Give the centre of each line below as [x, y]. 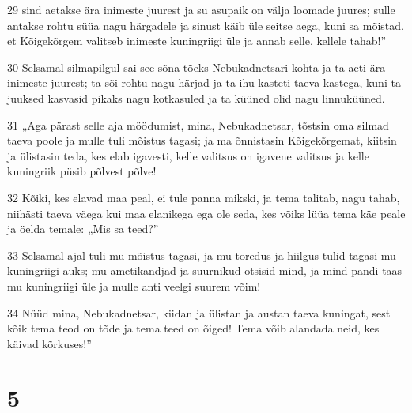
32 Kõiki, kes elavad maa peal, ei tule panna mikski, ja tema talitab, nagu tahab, [204, 197]
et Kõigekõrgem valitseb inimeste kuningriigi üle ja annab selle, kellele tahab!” [197, 41]
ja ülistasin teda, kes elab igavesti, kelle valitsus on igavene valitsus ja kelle [188, 155]
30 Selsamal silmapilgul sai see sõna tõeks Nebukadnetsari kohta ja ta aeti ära [197, 67]
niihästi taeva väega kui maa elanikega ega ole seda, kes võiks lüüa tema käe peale [206, 213]
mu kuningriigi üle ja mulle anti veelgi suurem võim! [134, 285]
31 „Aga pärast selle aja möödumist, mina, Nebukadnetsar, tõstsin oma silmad [198, 124]
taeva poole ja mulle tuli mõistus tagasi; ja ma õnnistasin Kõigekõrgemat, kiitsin [202, 140]
